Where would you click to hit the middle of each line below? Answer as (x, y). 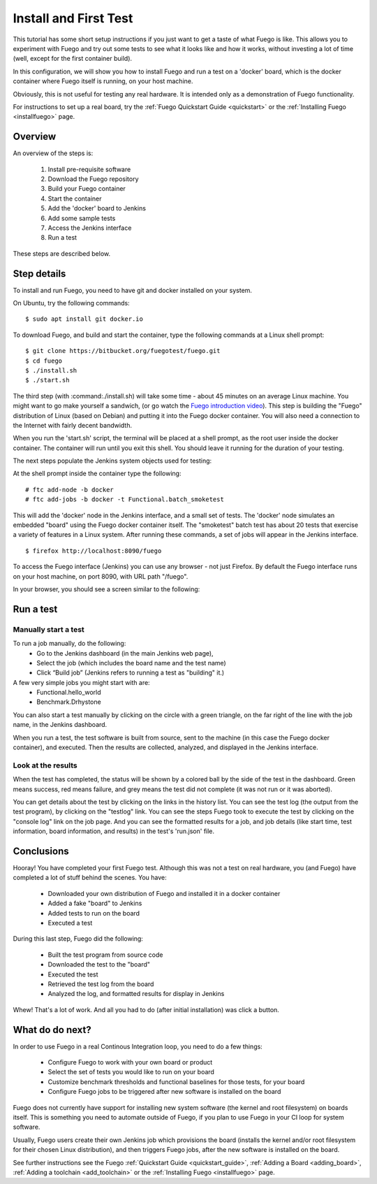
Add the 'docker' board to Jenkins (97, 208)
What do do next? (52, 1030)
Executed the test (73, 974)
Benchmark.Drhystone (69, 702)
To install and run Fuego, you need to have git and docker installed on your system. (133, 290)
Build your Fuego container (87, 189)
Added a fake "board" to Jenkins (95, 903)
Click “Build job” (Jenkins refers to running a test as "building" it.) (131, 673)
